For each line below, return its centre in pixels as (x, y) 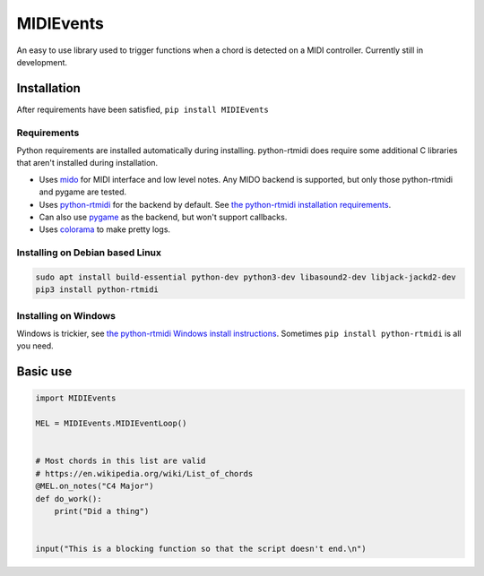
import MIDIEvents (76, 398)
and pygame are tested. (83, 192)
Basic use (44, 372)
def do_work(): (69, 499)
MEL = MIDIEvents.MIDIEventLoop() (111, 424)
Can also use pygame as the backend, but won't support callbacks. (163, 217)
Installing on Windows (66, 315)
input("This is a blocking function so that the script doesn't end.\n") (201, 549)
